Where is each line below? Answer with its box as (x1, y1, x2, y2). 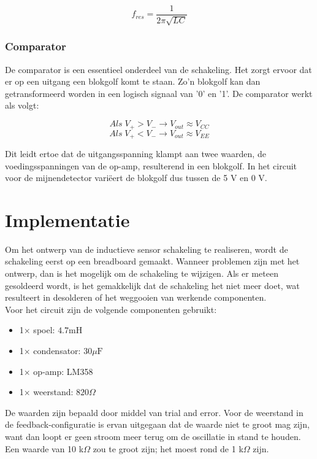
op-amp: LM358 (33, 364, 93, 377)
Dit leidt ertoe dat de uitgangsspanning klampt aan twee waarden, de (5, 147, 266, 160)
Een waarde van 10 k (5, 442, 84, 455)
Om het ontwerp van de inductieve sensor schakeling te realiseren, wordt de (5, 242, 288, 255)
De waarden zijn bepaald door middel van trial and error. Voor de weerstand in (5, 406, 304, 418)
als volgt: (5, 99, 39, 112)
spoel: (33, 323, 55, 336)
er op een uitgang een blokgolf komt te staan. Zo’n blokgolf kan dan (5, 75, 261, 88)
